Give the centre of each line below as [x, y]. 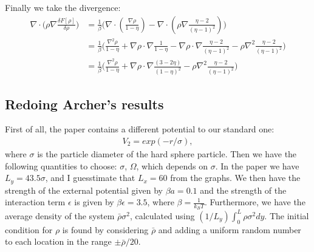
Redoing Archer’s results [84, 104]
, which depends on [172, 165]
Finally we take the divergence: [63, 7]
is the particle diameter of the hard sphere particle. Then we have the [167, 154]
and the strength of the [243, 190]
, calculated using [162, 215]
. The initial [287, 215]
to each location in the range [58, 241]
